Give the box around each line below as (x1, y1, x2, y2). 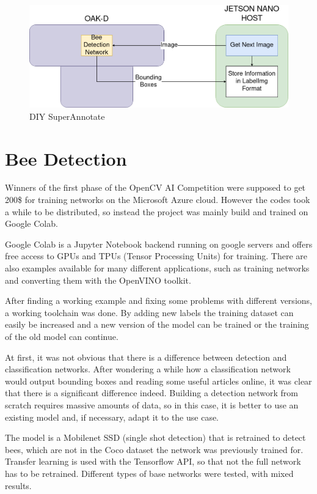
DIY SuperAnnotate (29, 109, 105, 122)
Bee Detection (5, 146, 127, 171)
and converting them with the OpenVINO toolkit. (5, 273, 191, 286)
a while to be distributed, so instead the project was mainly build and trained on (5, 205, 308, 218)
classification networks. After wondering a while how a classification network (5, 363, 291, 375)
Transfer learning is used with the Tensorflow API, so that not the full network (5, 455, 301, 468)
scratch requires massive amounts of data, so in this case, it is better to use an (5, 398, 299, 411)
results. (5, 479, 32, 492)
